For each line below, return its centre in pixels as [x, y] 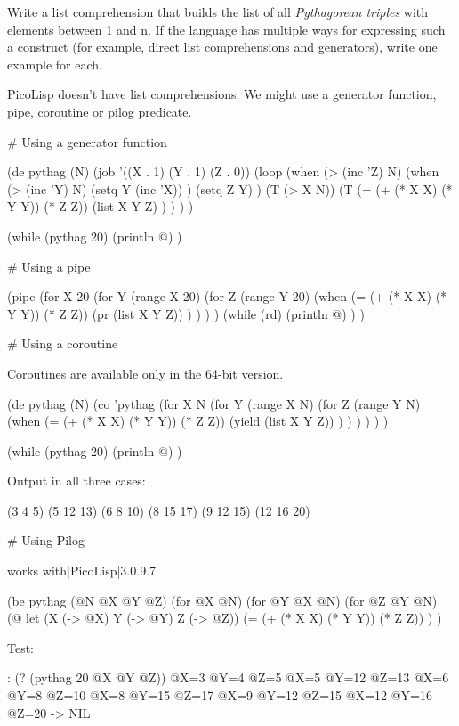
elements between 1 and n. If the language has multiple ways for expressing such [226, 29]
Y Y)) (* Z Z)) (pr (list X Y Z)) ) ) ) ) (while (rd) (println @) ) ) [186, 313]
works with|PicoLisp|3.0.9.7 [82, 571]
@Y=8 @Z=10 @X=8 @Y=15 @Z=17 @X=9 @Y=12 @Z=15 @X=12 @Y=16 [220, 695]
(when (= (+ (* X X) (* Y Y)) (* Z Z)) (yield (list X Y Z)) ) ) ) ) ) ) [198, 421]
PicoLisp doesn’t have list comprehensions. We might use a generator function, [222, 94]
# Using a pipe [49, 266]
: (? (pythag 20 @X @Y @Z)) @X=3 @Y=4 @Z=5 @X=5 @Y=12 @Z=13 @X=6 [228, 677]
